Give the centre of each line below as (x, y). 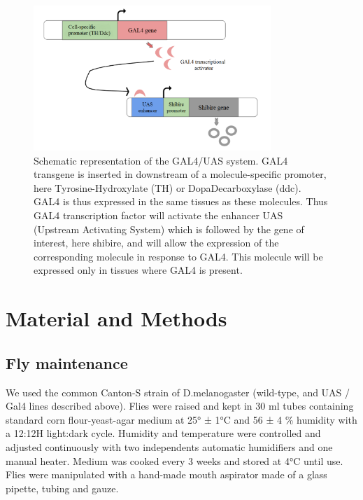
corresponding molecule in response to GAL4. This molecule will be (178, 256)
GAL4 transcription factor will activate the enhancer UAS (158, 215)
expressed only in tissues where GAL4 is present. (138, 270)
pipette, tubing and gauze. (62, 488)
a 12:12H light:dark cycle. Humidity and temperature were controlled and (163, 433)
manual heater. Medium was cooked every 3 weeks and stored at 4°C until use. (175, 460)
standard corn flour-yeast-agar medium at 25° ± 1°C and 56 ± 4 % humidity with (181, 419)
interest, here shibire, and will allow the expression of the (156, 243)
